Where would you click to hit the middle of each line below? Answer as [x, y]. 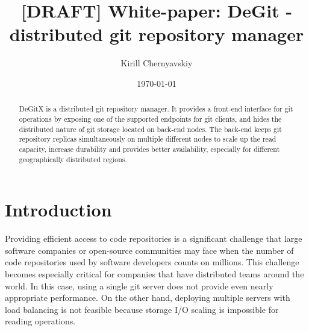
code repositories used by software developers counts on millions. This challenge [152, 262]
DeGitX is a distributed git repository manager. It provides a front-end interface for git [156, 109]
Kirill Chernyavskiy [157, 63]
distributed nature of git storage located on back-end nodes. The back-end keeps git [150, 129]
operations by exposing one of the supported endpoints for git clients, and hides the [150, 118]
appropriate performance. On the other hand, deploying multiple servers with [148, 298]
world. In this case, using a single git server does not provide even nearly [139, 285]
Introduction [58, 210]
